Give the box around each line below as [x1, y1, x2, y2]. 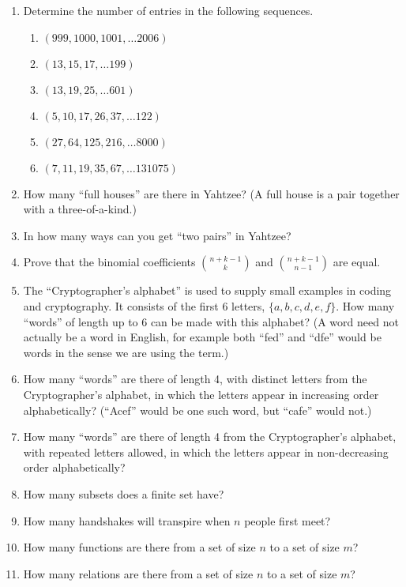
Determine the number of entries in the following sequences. [23, 2, 314, 18]
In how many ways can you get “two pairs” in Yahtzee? [23, 227, 291, 243]
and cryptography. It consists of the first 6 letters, [23, 297, 265, 314]
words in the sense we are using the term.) [23, 344, 229, 360]
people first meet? [244, 512, 331, 529]
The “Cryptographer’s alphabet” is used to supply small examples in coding [23, 282, 392, 299]
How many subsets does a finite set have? [23, 485, 224, 502]
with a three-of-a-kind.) [23, 201, 137, 217]
